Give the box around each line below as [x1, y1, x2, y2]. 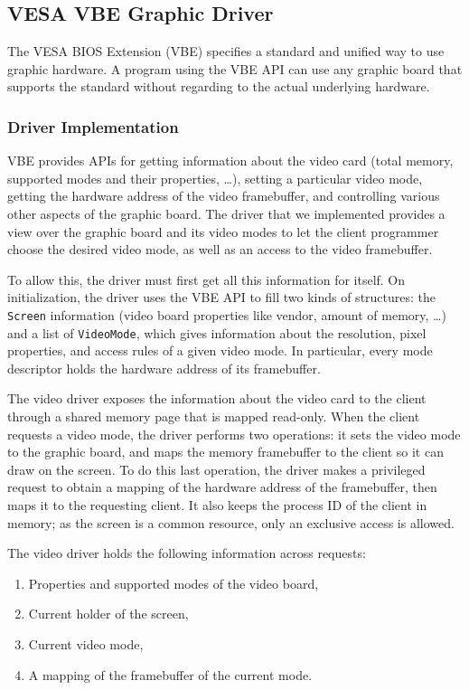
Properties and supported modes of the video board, [28, 573, 319, 592]
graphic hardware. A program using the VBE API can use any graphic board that [7, 59, 463, 78]
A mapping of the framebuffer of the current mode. [28, 665, 313, 684]
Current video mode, [28, 634, 144, 653]
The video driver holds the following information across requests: [7, 543, 366, 562]
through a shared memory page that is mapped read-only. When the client [7, 407, 420, 426]
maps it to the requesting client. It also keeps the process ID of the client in [7, 496, 427, 515]
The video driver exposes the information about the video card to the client [7, 389, 427, 408]
